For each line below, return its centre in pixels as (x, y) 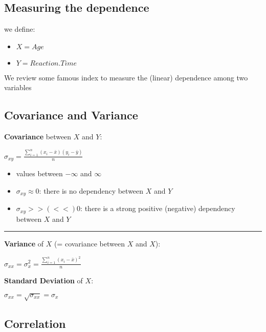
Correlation (35, 323)
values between (39, 173)
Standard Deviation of (43, 281)
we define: (20, 29)
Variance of (24, 244)
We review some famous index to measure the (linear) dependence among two (126, 77)
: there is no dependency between (91, 190)
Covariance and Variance (71, 115)
